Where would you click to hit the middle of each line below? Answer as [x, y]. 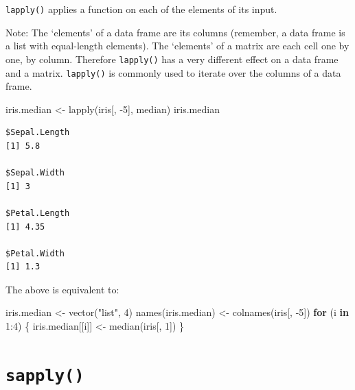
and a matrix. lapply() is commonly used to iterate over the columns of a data [173, 72]
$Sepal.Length [38, 133]
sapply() [45, 375]
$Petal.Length [38, 213]
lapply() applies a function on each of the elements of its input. [141, 9]
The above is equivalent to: [62, 289]
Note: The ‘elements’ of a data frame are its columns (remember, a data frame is [175, 32]
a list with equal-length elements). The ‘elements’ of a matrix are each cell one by [177, 46]
